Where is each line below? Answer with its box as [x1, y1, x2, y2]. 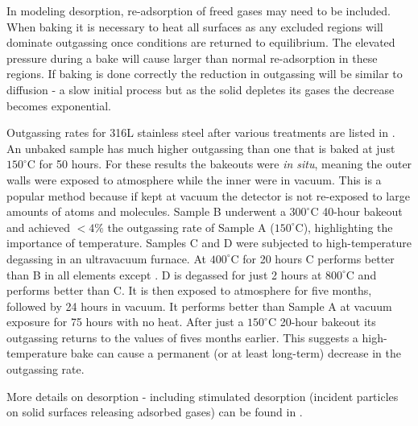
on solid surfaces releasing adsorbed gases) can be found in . [6, 403, 303, 420]
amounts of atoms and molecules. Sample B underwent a [6, 203, 286, 220]
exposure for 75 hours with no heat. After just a [6, 313, 244, 330]
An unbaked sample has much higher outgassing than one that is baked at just [6, 139, 395, 156]
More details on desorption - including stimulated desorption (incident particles [6, 387, 399, 404]
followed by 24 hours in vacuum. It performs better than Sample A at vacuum [6, 297, 392, 314]
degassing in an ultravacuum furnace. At [6, 250, 206, 267]
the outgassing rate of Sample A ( [107, 218, 275, 235]
